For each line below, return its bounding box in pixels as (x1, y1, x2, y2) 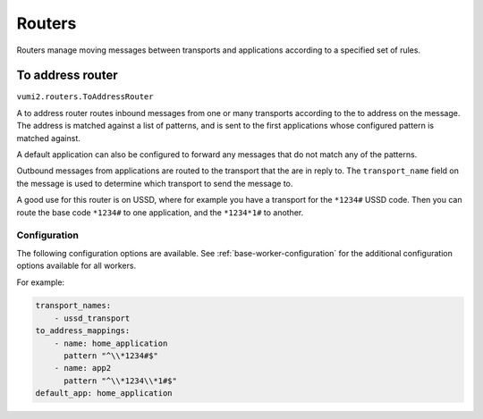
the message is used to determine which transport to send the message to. (16, 178, 293, 189)
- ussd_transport (54, 313, 131, 323)
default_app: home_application (35, 389, 174, 398)
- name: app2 (54, 363, 112, 373)
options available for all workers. (16, 260, 137, 272)
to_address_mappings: (35, 326, 131, 336)
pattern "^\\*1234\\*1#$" (64, 375, 178, 386)
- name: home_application (54, 338, 168, 348)
